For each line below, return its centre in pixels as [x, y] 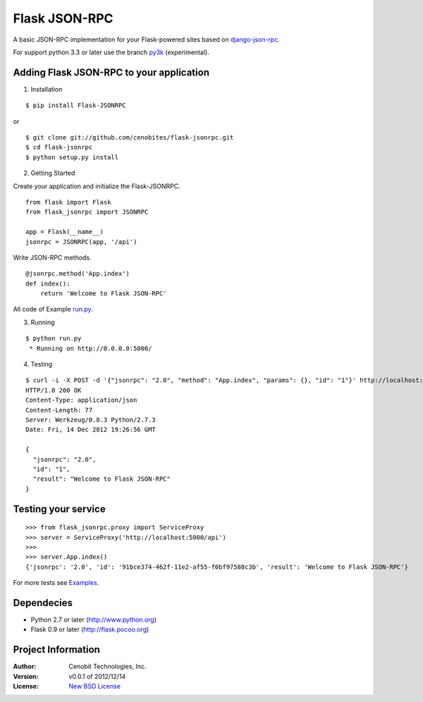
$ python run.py [54, 339]
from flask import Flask [68, 202]
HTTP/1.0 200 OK [54, 390]
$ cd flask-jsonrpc [59, 147]
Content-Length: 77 [59, 410]
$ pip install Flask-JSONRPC [76, 105]
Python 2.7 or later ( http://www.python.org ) [94, 620]
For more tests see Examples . [56, 583]
